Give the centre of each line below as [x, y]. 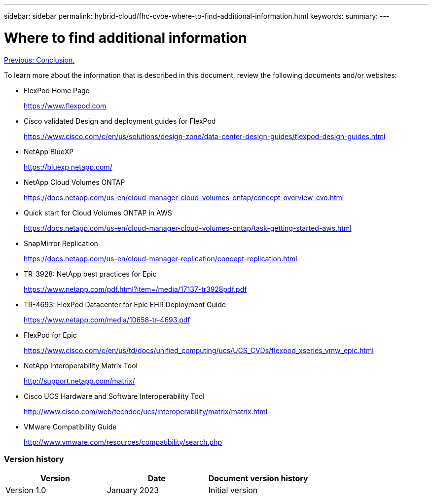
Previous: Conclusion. [39, 60]
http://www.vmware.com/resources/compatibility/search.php [123, 442]
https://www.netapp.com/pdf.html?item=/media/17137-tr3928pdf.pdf [135, 289]
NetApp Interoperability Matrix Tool [81, 365]
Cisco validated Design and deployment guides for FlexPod [120, 121]
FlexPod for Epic [50, 335]
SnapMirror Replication [61, 243]
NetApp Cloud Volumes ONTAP [74, 182]
